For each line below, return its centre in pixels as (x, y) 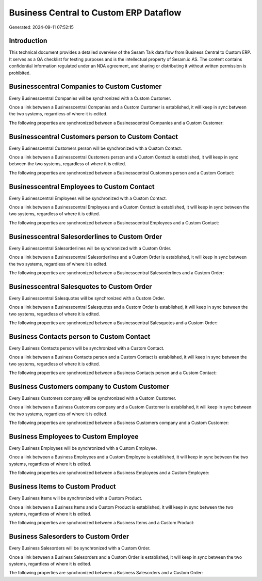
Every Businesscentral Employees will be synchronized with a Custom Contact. (88, 198)
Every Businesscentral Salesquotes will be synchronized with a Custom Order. (87, 298)
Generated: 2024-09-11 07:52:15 (41, 27)
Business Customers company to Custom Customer (89, 386)
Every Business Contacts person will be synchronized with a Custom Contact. (87, 348)
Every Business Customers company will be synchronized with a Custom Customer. (93, 398)
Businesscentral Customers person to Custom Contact (93, 136)
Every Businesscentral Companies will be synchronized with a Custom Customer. (90, 98)
